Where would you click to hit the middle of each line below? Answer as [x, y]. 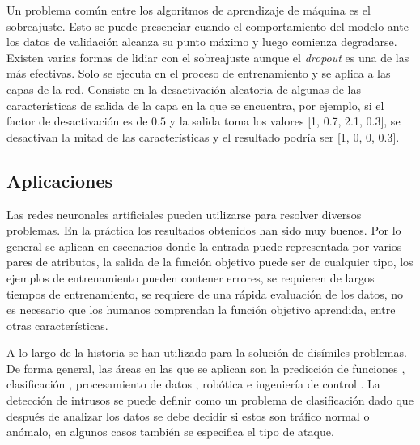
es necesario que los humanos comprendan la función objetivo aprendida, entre [201, 309]
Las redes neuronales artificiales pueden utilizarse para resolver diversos [184, 214]
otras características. [57, 325]
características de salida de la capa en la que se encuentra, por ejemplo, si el [195, 105]
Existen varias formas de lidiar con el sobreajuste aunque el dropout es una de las [208, 57]
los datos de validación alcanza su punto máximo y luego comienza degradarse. [202, 42]
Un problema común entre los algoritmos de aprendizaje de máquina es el [189, 10]
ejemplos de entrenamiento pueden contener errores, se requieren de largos [191, 277]
